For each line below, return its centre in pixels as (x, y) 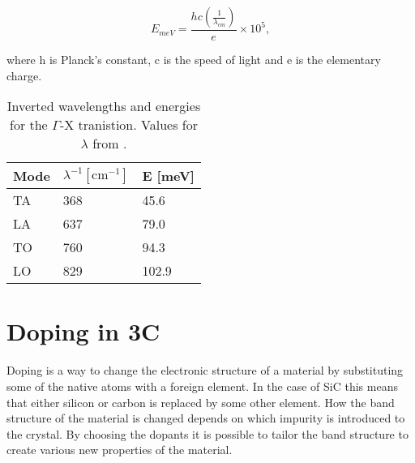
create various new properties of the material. (120, 450)
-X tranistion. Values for (128, 125)
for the (28, 125)
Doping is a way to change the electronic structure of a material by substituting (205, 370)
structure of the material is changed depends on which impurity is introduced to (206, 418)
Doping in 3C (83, 331)
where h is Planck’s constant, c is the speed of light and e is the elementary (194, 60)
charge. (24, 75)
